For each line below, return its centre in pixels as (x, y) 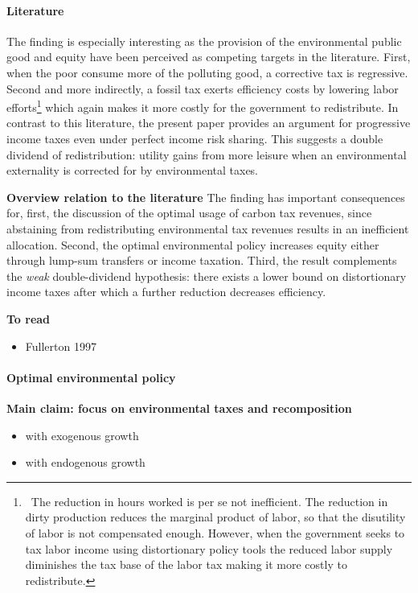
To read (29, 318)
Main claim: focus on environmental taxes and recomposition (179, 408)
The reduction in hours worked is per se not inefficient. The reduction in (209, 501)
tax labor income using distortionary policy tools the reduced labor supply (209, 548)
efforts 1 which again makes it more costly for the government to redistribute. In (203, 106)
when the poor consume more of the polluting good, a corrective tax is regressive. (207, 72)
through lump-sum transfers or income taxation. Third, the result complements (202, 260)
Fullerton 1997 (61, 346)
